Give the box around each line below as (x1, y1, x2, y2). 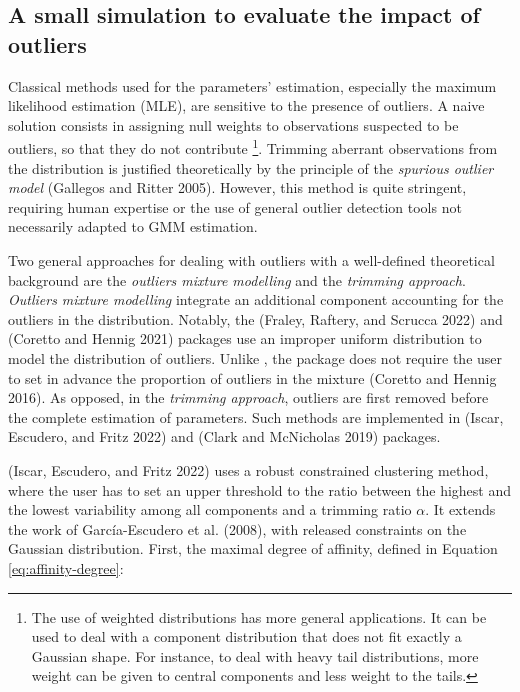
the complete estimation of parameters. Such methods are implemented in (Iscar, (8, 406, 504, 427)
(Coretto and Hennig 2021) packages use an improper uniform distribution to (8, 328, 482, 349)
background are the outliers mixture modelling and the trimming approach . (8, 269, 466, 290)
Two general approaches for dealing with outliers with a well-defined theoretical (8, 250, 495, 270)
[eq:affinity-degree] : (8, 557, 124, 578)
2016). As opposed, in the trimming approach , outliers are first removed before (8, 387, 489, 408)
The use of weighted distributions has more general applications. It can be (31, 606, 487, 627)
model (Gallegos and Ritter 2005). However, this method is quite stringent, (8, 177, 467, 198)
